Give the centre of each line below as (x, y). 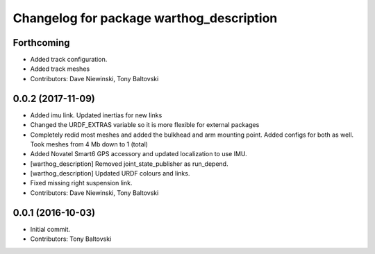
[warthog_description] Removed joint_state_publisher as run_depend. (129, 164)
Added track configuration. (69, 60)
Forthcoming (41, 43)
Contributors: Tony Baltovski (71, 239)
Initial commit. (50, 229)
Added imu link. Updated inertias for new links (96, 115)
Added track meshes (60, 69)
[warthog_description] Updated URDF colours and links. (110, 173)
